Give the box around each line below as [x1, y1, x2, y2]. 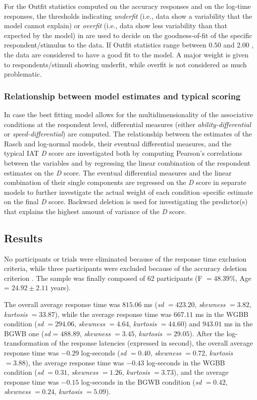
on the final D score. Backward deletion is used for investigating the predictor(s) [4, 196, 248, 207]
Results [4, 230, 43, 245]
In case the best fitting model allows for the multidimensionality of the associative [4, 109, 253, 119]
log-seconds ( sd [81, 348, 127, 358]
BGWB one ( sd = [4, 328, 58, 338]
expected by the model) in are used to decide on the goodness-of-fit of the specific [4, 30, 253, 40]
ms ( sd [144, 299, 164, 310]
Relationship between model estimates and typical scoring [4, 89, 241, 102]
